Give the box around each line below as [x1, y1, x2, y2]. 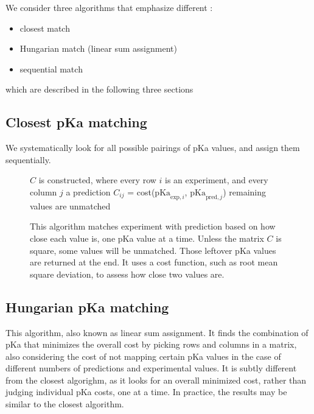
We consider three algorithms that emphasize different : [5, 1, 213, 13]
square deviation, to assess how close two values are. [30, 267, 225, 280]
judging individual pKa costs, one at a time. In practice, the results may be [5, 385, 287, 398]
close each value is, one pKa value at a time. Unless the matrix [30, 231, 264, 244]
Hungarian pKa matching [5, 297, 169, 316]
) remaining [223, 185, 267, 198]
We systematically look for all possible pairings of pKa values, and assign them [5, 141, 300, 154]
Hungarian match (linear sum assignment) [19, 42, 177, 55]
